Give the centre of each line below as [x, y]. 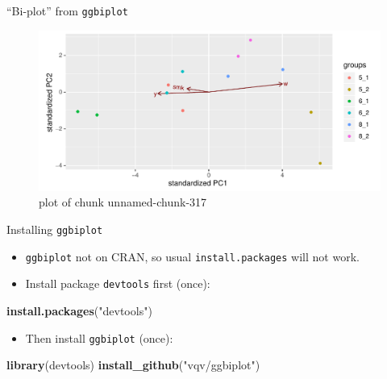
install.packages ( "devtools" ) [79, 310]
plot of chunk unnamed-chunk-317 [123, 202]
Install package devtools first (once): [118, 283]
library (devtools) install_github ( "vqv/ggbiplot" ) [133, 365]
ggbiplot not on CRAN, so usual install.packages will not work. [192, 256]
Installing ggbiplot [55, 229]
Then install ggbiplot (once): [99, 337]
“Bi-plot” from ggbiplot [67, 10]
